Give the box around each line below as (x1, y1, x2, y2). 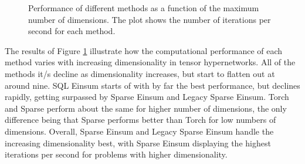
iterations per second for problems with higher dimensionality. (5, 148, 228, 160)
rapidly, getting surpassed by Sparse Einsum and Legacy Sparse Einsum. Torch (5, 91, 289, 103)
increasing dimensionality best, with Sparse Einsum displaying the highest (5, 136, 271, 149)
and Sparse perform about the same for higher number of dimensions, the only (5, 102, 287, 114)
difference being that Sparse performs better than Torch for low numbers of (5, 113, 276, 126)
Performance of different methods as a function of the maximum (28, 2, 259, 14)
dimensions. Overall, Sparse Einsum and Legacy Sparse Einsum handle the (5, 125, 274, 137)
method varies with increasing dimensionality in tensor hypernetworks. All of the (5, 56, 296, 68)
